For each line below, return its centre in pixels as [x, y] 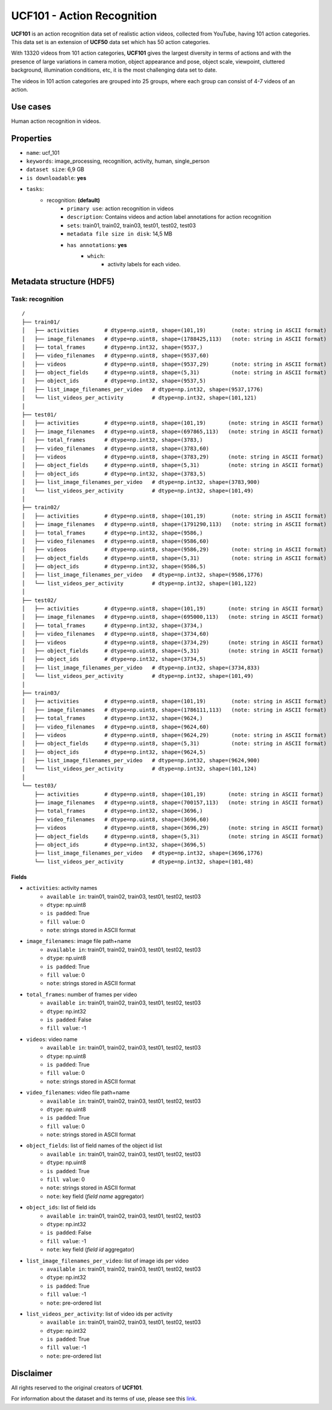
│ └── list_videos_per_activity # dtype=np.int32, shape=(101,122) [139, 583]
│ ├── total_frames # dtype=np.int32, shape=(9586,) [112, 533]
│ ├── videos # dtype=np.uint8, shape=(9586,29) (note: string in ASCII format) [174, 550]
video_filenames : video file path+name [78, 1092]
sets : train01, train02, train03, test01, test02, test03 [131, 225]
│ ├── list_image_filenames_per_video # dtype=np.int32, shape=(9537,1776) [143, 389]
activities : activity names [62, 888]
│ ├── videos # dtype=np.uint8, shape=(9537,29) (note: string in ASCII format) [174, 364]
